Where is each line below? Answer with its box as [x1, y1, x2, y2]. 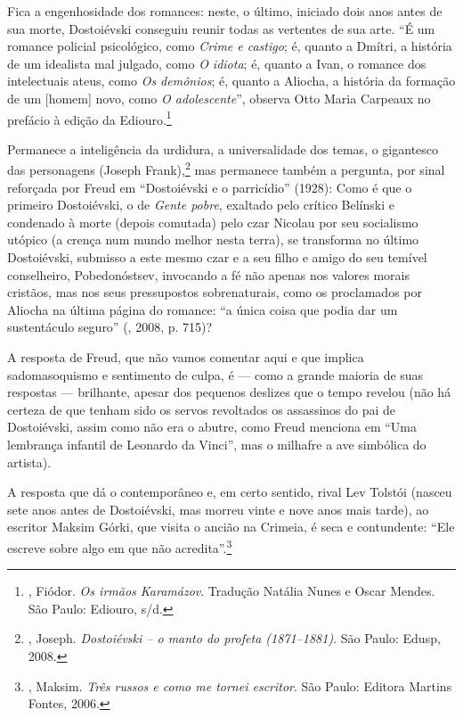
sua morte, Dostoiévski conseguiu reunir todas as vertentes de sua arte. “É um [7, 19, 435, 37]
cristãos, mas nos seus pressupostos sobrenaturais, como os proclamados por [7, 283, 422, 301]
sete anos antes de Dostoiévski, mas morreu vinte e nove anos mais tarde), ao [7, 499, 429, 518]
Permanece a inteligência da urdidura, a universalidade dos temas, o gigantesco [7, 139, 439, 158]
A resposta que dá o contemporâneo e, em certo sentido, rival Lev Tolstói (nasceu [7, 483, 452, 501]
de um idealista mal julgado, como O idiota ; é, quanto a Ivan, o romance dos [7, 54, 426, 72]
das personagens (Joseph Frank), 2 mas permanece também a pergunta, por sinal [7, 158, 445, 179]
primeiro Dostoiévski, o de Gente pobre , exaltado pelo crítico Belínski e [7, 195, 394, 214]
